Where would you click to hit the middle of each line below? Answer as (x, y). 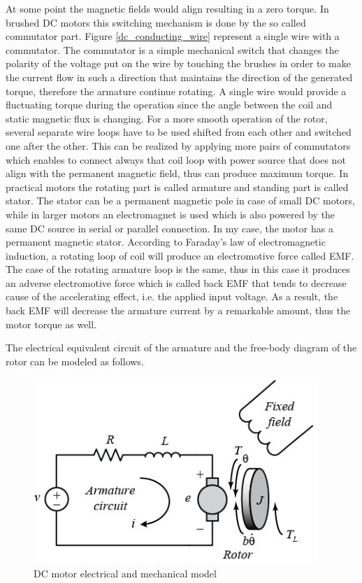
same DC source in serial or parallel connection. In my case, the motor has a (169, 228)
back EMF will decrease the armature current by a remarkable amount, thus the (178, 310)
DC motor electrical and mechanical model (125, 573)
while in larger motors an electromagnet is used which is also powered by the (171, 214)
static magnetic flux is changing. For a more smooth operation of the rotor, (167, 118)
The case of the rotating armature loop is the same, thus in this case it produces (178, 269)
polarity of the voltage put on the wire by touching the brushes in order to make (178, 63)
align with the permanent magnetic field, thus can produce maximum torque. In (177, 173)
